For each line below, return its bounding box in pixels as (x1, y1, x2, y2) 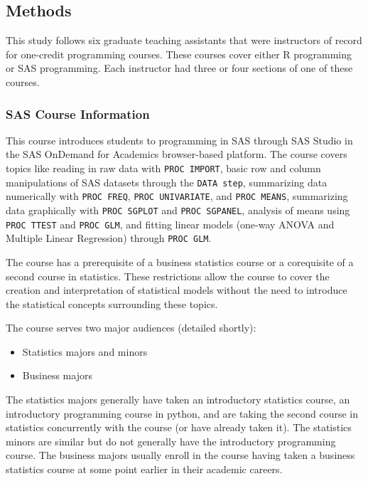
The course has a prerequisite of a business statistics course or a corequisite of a (6, 254, 354, 269)
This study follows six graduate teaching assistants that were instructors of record (6, 33, 362, 48)
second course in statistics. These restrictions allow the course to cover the (6, 268, 330, 283)
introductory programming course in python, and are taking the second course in (6, 406, 358, 421)
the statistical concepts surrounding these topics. (6, 296, 218, 311)
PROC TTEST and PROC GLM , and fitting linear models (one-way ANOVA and (6, 216, 335, 231)
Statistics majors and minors (22, 344, 148, 359)
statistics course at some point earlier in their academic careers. (6, 462, 283, 477)
